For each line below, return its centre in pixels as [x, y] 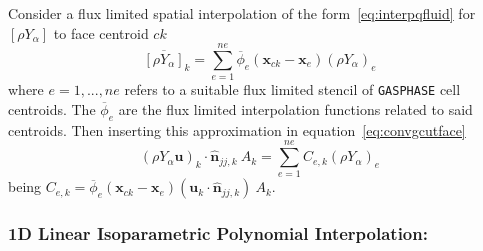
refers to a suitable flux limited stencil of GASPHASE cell [292, 89]
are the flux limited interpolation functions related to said [295, 108]
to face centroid [101, 32]
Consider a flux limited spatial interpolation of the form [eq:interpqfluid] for [242, 13]
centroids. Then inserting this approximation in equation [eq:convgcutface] [237, 129]
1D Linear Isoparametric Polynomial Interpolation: [218, 233]
